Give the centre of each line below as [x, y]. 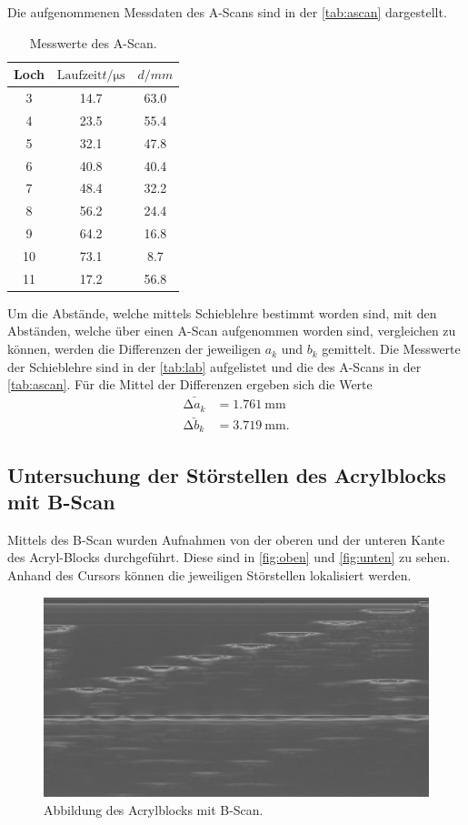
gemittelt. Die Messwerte [391, 349]
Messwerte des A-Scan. [93, 42]
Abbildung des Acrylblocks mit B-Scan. [154, 809]
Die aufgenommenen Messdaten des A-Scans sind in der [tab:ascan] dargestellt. [227, 12]
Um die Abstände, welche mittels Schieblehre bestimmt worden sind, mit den [222, 312]
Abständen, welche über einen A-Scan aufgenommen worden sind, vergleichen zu [232, 331]
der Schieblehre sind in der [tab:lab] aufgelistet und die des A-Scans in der [214, 366]
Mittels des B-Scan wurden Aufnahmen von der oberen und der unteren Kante [226, 539]
